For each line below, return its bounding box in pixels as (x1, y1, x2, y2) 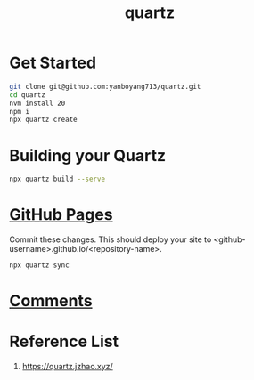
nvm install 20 (9, 99, 66, 108)
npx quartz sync (9, 261, 70, 270)
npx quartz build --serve (9, 174, 105, 184)
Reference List (9, 332, 119, 352)
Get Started (9, 53, 96, 73)
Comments (9, 291, 93, 311)
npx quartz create (9, 115, 78, 125)
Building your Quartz (9, 145, 167, 166)
